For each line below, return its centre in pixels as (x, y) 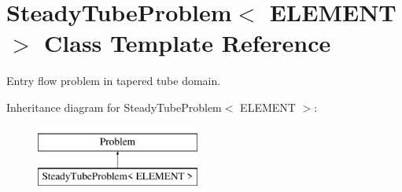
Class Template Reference (188, 43)
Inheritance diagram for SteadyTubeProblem (114, 107)
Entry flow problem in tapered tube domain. (114, 81)
